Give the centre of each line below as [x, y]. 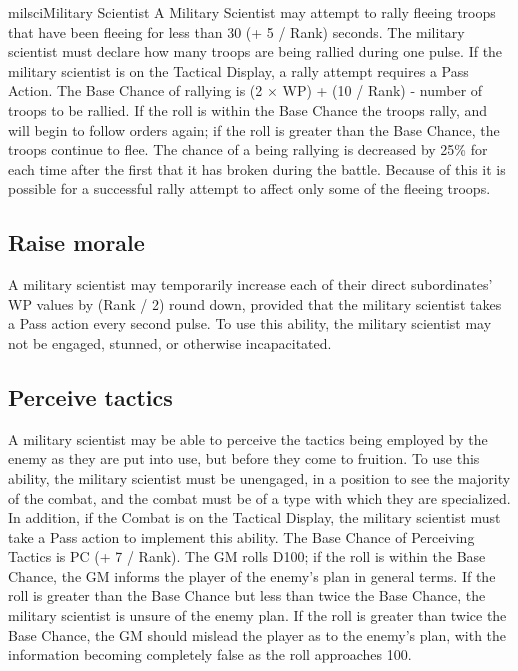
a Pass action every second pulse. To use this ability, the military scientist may [250, 323]
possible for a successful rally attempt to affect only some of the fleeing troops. [249, 188]
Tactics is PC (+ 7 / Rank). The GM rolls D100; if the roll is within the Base [247, 556]
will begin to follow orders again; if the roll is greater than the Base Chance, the [254, 129]
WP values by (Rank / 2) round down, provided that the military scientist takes [255, 303]
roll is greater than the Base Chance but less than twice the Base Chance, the [247, 595]
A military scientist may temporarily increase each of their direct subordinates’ [250, 284]
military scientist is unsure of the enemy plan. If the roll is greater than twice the [257, 615]
